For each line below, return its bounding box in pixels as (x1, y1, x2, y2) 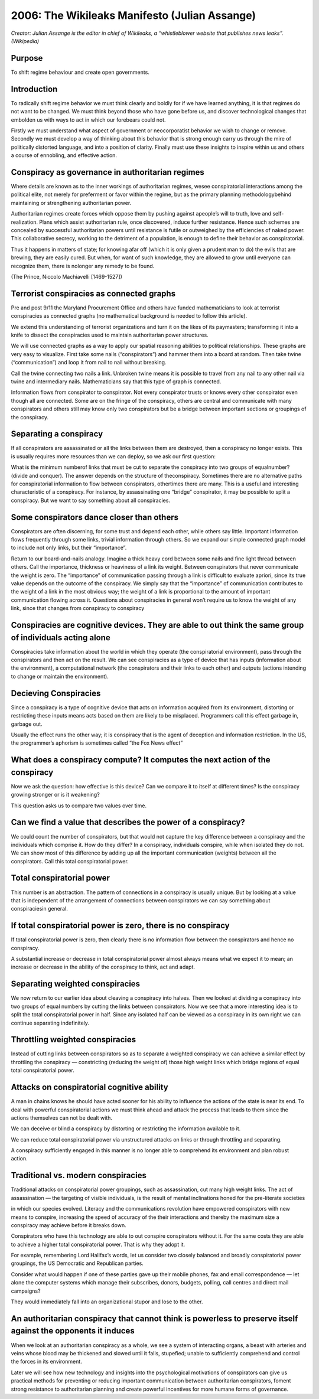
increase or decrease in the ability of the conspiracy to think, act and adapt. (11, 963, 195, 971)
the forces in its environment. (11, 1358, 82, 1365)
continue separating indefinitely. (11, 1019, 90, 1026)
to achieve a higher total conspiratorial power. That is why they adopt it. (11, 1241, 185, 1248)
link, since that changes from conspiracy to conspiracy (11, 605, 145, 612)
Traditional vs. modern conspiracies (11, 1170, 147, 1180)
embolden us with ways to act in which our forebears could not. (11, 116, 166, 123)
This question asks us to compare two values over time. (11, 802, 147, 809)
